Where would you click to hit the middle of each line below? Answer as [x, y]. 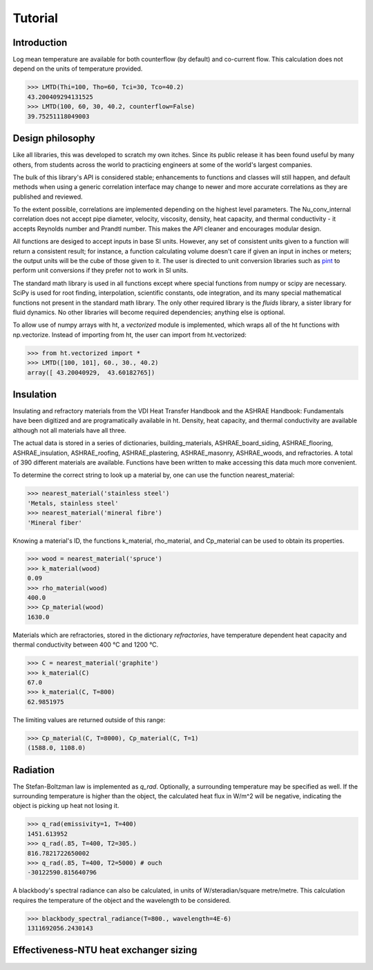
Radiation [34, 770]
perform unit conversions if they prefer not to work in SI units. [101, 271]
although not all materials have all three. [70, 430]
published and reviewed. [48, 197]
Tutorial [36, 18]
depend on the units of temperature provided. [78, 69]
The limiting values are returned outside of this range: [89, 719]
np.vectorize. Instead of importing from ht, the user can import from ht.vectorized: [130, 334]
